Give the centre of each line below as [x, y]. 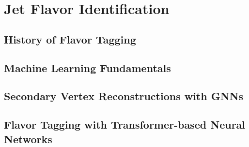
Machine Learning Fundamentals [87, 67]
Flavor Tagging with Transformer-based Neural [125, 125]
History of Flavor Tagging [70, 39]
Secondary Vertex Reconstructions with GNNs [124, 96]
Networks [28, 139]
